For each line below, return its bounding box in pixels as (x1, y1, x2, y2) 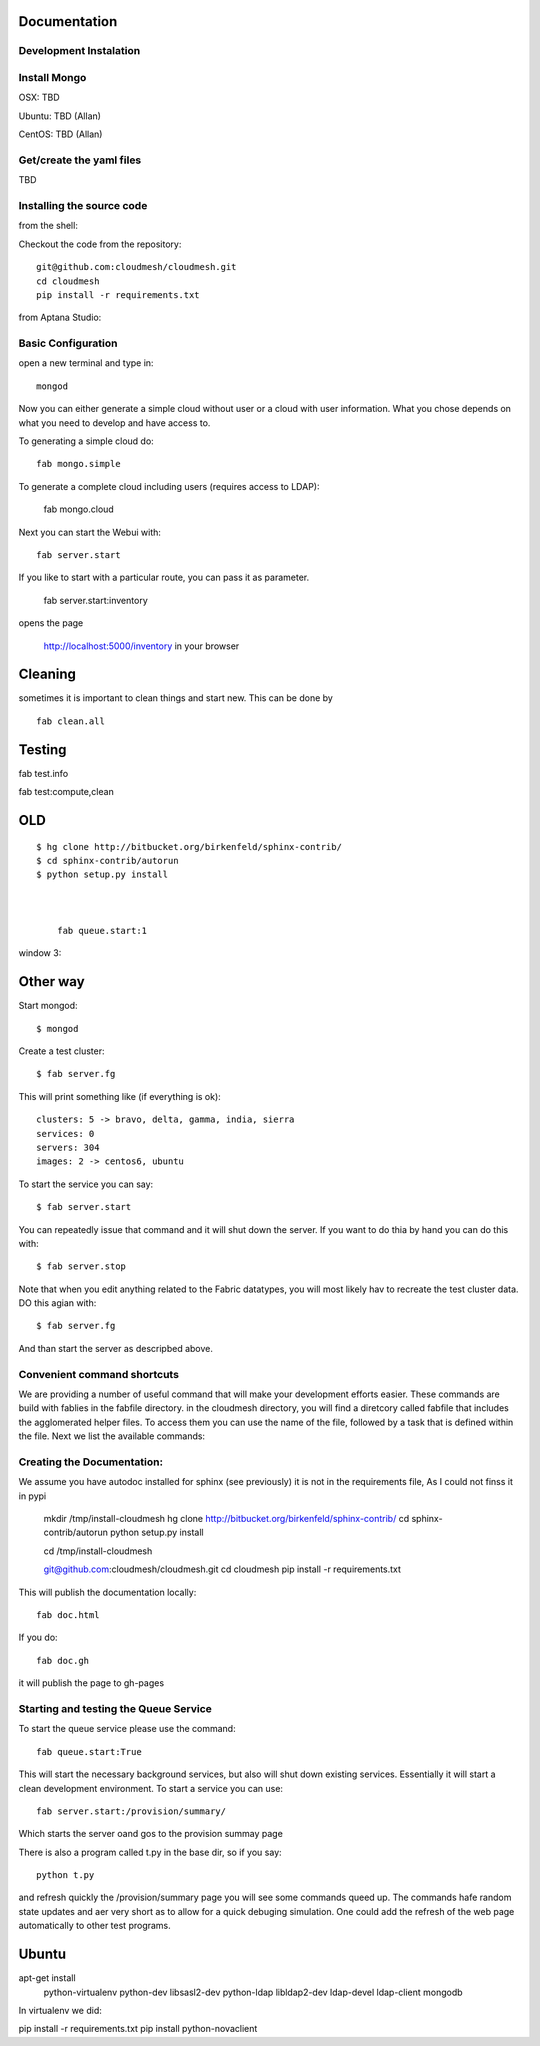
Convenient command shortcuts (18, 1367, 180, 1381)
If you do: (18, 1631, 59, 1644)
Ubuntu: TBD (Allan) (18, 110, 102, 122)
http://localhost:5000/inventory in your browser (43, 640, 240, 652)
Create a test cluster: (18, 1045, 105, 1057)
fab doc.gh (36, 1655, 90, 1666)
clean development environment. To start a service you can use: (18, 1782, 284, 1794)
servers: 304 (36, 1141, 100, 1153)
